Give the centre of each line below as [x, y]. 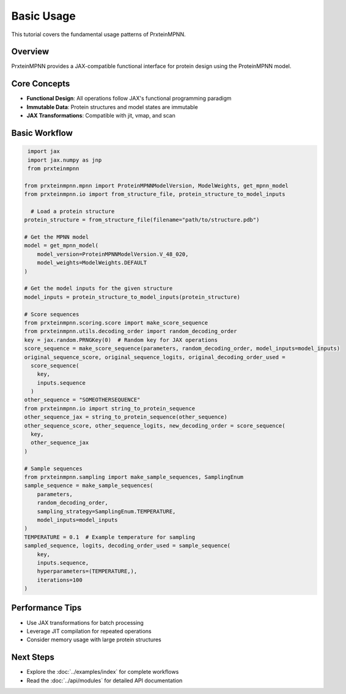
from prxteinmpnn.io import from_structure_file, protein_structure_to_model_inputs [155, 194]
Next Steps [33, 658]
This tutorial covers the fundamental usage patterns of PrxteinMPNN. [98, 34]
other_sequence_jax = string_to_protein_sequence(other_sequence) [126, 417]
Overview [30, 52]
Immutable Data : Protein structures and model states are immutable [112, 107]
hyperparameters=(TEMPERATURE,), [87, 571]
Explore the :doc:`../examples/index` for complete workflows [103, 672]
